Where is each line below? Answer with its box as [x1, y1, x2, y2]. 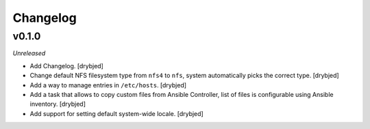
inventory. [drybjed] [29, 100, 86, 109]
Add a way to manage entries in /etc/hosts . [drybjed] [29, 81, 187, 89]
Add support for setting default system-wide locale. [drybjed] [29, 109, 203, 117]
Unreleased [12, 49, 46, 57]
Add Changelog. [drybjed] [29, 61, 104, 70]
